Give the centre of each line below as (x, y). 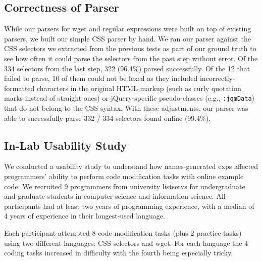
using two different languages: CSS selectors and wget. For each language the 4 (126, 243)
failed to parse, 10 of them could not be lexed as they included (101, 78)
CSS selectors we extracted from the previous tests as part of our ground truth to (130, 48)
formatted (19, 88)
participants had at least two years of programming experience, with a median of (129, 206)
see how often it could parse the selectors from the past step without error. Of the (131, 58)
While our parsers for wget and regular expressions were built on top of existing (128, 29)
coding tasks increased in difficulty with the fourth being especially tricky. (119, 253)
